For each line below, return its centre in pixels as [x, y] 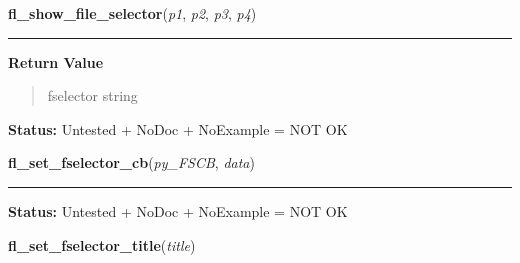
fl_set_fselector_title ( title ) [102, 244]
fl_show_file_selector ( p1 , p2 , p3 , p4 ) [132, 13]
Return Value [56, 61]
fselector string [92, 95]
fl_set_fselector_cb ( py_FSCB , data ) [131, 162]
